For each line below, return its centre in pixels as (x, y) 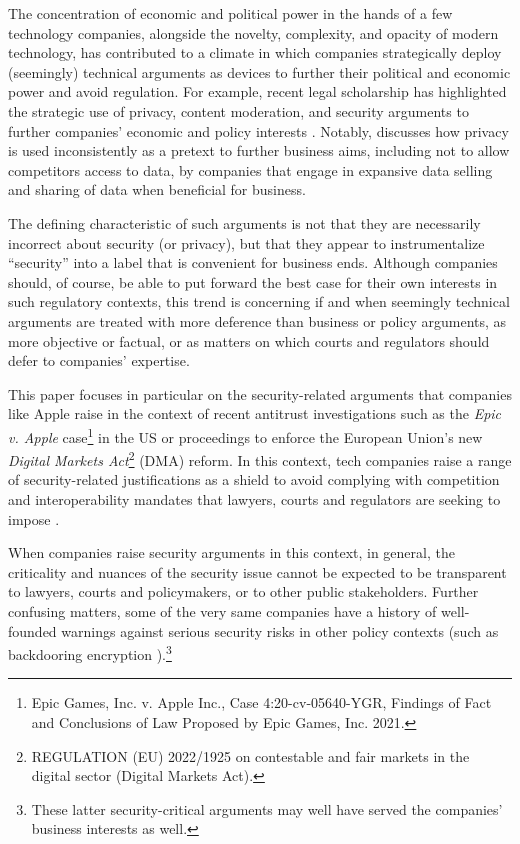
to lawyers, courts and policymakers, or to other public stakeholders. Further (243, 591)
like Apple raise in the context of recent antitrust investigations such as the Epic (255, 413)
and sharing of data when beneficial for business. (157, 189)
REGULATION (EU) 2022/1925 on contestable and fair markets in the (250, 755)
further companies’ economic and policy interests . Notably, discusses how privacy (258, 130)
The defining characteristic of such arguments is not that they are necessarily (244, 222)
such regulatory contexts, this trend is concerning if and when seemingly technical (259, 301)
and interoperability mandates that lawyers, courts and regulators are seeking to (254, 498)
